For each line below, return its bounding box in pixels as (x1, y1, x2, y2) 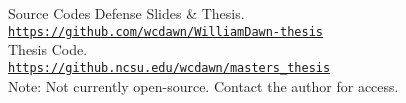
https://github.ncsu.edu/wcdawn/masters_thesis (8, 60, 331, 75)
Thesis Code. (8, 39, 88, 60)
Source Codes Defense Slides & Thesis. (8, 3, 245, 23)
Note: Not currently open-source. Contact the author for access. (8, 75, 399, 96)
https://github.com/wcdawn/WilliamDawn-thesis (8, 24, 323, 39)
